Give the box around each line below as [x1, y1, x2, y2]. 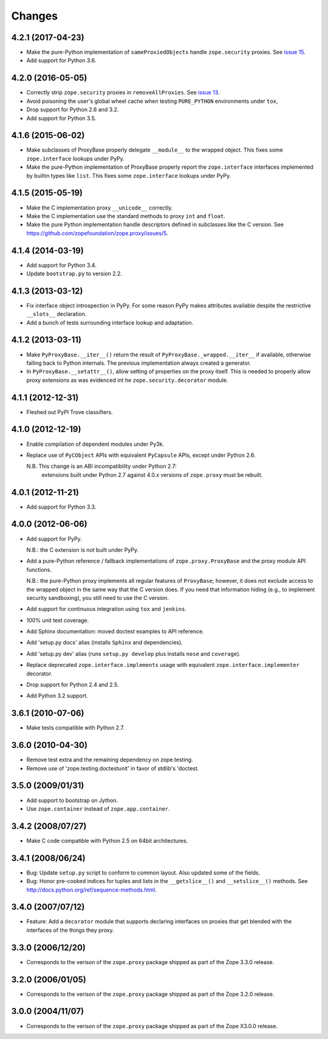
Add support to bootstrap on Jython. [26, 797, 118, 804]
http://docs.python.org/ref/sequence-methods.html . [26, 886, 157, 893]
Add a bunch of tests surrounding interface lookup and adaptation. [26, 319, 194, 326]
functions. [26, 566, 52, 573]
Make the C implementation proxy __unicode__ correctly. [26, 204, 173, 211]
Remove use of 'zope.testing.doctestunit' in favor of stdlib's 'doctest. [26, 764, 199, 772]
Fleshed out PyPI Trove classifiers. [26, 408, 113, 415]
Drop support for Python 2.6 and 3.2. [26, 106, 119, 113]
